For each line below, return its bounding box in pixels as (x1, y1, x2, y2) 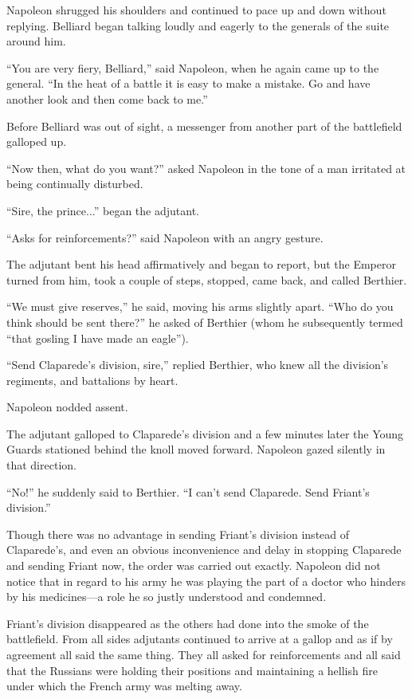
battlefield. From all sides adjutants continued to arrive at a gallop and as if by (6, 630, 393, 647)
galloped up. (6, 133, 67, 150)
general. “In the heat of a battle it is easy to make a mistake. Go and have (6, 75, 371, 92)
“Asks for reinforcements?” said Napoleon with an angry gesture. (6, 229, 324, 245)
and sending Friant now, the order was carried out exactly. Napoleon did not (6, 557, 381, 574)
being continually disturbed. (6, 175, 143, 192)
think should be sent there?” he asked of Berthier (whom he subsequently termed (6, 313, 403, 330)
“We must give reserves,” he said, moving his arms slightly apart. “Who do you (6, 298, 394, 315)
